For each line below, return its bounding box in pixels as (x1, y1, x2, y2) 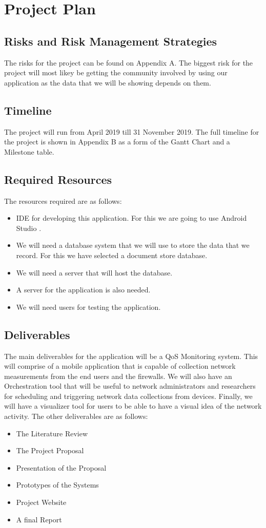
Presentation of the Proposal (16, 462, 107, 473)
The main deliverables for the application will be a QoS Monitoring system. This (4, 350, 258, 361)
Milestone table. (4, 146, 54, 157)
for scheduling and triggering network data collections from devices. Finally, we (4, 390, 253, 401)
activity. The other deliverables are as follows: (4, 411, 148, 421)
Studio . (16, 222, 42, 233)
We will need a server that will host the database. (16, 267, 173, 278)
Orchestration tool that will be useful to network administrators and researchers (4, 381, 256, 391)
